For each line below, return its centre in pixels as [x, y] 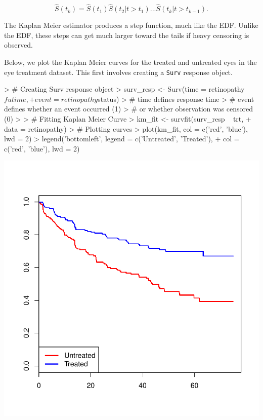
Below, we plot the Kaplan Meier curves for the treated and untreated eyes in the [130, 62]
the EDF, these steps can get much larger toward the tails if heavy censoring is [127, 35]
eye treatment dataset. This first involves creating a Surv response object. [118, 72]
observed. [18, 45]
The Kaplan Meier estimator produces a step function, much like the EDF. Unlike [131, 25]
